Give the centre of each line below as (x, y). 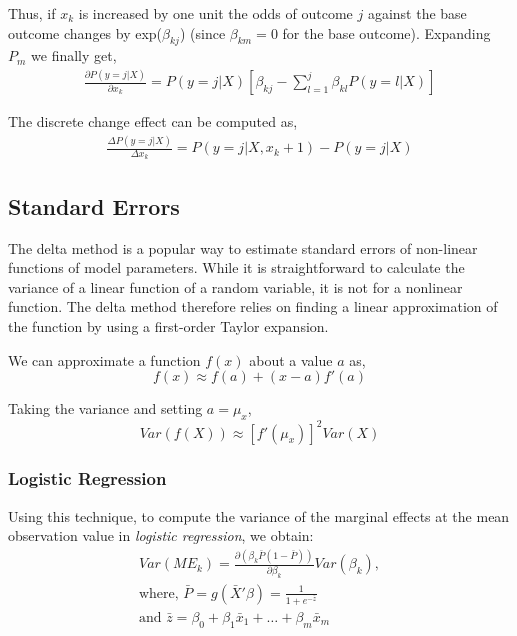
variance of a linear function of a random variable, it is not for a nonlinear (235, 286)
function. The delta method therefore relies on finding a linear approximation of (253, 306)
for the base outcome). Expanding (386, 32)
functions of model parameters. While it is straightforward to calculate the (236, 267)
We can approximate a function (104, 359)
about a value (291, 359)
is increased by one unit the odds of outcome (215, 13)
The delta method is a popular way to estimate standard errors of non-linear (243, 247)
